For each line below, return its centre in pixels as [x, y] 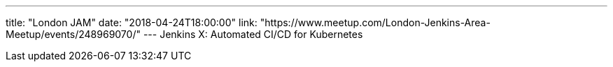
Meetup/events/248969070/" [73, 34]
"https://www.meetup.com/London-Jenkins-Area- [375, 22]
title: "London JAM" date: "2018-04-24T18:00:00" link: [132, 22]
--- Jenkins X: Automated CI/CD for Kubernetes [253, 34]
